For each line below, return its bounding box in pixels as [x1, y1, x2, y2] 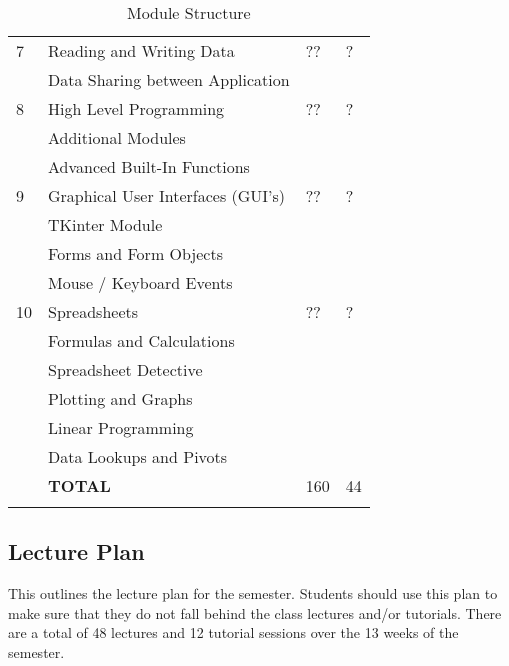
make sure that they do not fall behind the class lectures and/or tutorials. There [8, 602, 502, 623]
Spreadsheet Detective [48, 358, 203, 381]
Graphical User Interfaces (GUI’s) [48, 184, 286, 207]
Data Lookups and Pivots [48, 445, 228, 468]
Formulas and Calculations [48, 329, 235, 352]
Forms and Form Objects [48, 242, 223, 265]
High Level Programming [48, 97, 225, 120]
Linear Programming [48, 416, 194, 439]
